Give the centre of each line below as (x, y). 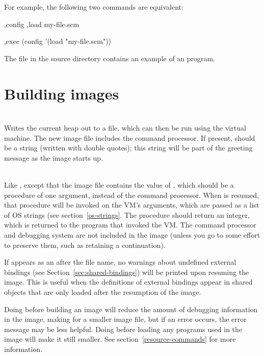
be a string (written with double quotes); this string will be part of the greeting (128, 148)
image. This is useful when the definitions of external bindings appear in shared (128, 282)
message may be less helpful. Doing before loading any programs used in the (123, 329)
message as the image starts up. (54, 157)
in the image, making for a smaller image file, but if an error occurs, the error (125, 319)
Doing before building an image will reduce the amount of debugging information (131, 309)
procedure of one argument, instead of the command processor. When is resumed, (131, 195)
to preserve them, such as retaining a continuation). (85, 245)
